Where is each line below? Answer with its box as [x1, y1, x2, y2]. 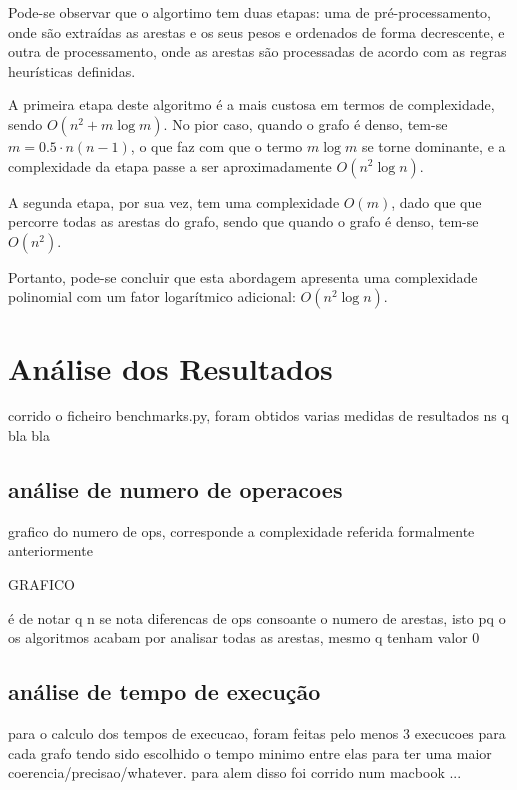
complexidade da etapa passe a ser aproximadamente [8, 155, 332, 176]
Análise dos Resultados [8, 347, 333, 388]
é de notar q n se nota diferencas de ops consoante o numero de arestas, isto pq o [8, 607, 506, 628]
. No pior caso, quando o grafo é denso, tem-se [163, 113, 448, 134]
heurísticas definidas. [8, 60, 136, 81]
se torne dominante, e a [361, 135, 506, 156]
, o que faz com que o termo [130, 135, 303, 156]
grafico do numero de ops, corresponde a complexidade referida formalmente [8, 520, 475, 541]
